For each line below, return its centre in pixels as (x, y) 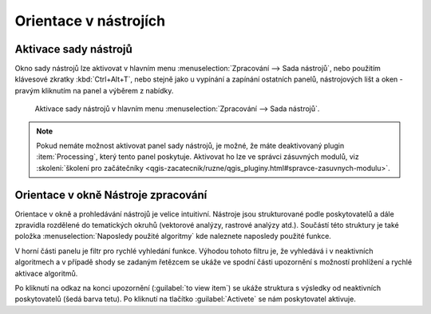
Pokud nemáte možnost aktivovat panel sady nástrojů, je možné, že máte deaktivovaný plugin (190, 146)
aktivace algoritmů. (46, 273)
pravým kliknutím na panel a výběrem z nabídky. (94, 90)
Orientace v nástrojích (90, 21)
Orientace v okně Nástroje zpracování (111, 195)
